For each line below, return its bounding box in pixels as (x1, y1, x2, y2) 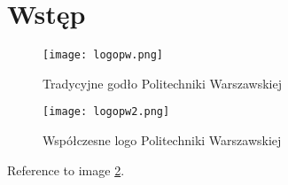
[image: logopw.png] (43, 49, 164, 62)
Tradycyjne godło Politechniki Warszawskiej (43, 73, 282, 92)
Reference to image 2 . (7, 160, 125, 179)
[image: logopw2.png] (43, 105, 170, 119)
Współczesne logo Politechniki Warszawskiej (43, 131, 282, 150)
